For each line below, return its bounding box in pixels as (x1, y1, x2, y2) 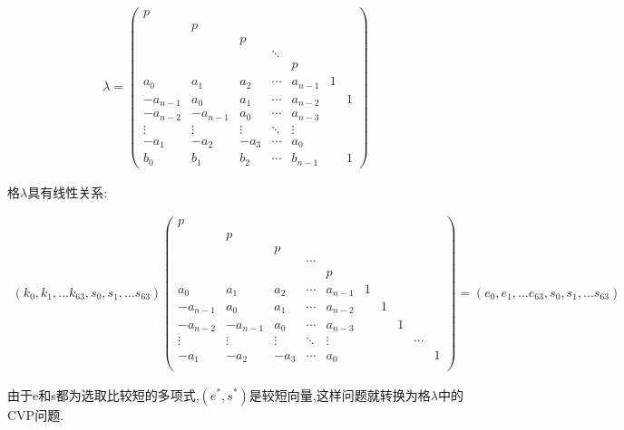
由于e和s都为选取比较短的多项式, (7, 385, 200, 404)
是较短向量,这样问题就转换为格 (249, 385, 431, 404)
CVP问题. (7, 405, 64, 424)
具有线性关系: (27, 182, 108, 201)
